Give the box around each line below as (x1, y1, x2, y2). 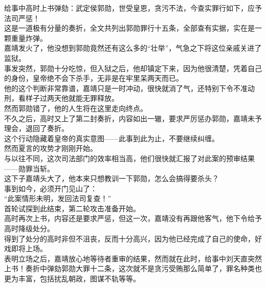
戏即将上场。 (4, 243, 47, 254)
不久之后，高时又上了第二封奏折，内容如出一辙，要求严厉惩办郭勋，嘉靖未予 (4, 113, 262, 123)
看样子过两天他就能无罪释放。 (18, 93, 119, 103)
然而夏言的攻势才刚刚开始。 (4, 143, 97, 153)
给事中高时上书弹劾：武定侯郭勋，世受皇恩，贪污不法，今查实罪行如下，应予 (4, 3, 262, 13)
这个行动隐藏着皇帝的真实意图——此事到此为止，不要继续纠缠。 (4, 133, 219, 143)
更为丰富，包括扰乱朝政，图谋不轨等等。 (4, 273, 140, 284)
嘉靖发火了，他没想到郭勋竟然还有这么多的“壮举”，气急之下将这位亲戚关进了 (4, 42, 262, 53)
